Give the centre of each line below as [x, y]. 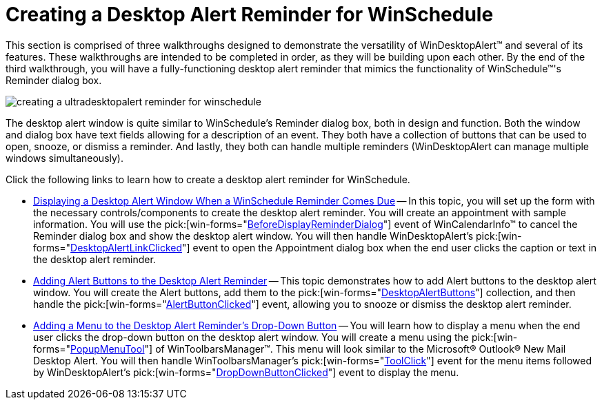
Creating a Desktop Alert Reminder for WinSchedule [250, 14]
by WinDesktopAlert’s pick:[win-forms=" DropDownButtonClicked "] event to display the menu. [246, 372]
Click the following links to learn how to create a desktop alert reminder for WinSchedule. [208, 179]
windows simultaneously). [65, 158]
